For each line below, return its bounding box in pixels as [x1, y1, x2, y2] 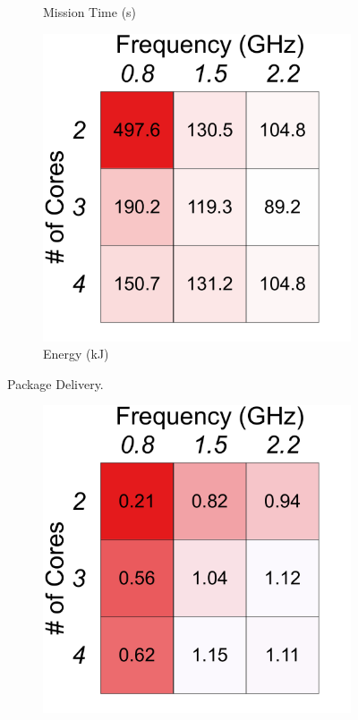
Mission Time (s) [43, 3, 137, 21]
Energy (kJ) [43, 344, 109, 363]
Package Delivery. [7, 374, 104, 393]
